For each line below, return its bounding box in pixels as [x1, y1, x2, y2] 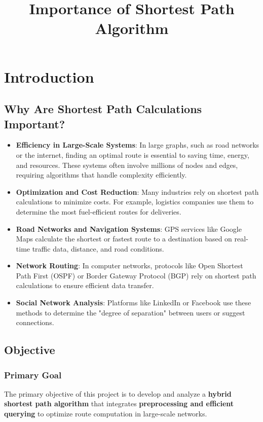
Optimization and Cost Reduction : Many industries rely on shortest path [16, 186, 259, 197]
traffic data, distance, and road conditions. [32, 243, 164, 254]
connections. [16, 317, 54, 328]
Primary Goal [4, 368, 62, 381]
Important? [4, 116, 65, 131]
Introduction [4, 66, 94, 87]
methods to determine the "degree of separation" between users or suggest [16, 307, 245, 318]
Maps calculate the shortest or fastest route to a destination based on [16, 233, 232, 244]
